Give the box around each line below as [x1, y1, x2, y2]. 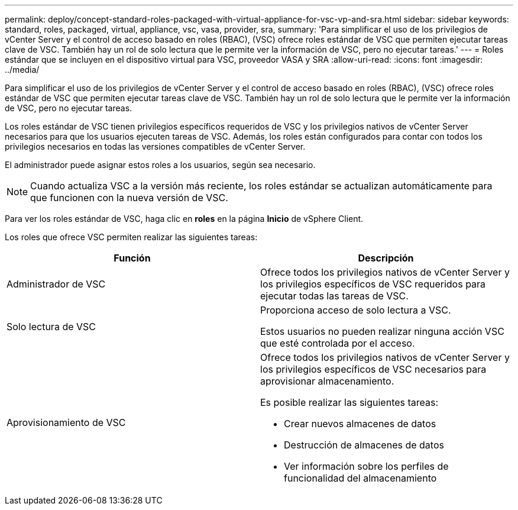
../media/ [5, 64, 40, 75]
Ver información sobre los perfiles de [284, 460, 449, 472]
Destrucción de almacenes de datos [284, 439, 444, 451]
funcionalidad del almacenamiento [284, 472, 437, 484]
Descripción [358, 252, 414, 264]
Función [114, 252, 151, 264]
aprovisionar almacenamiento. [260, 375, 394, 387]
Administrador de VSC [7, 278, 106, 290]
